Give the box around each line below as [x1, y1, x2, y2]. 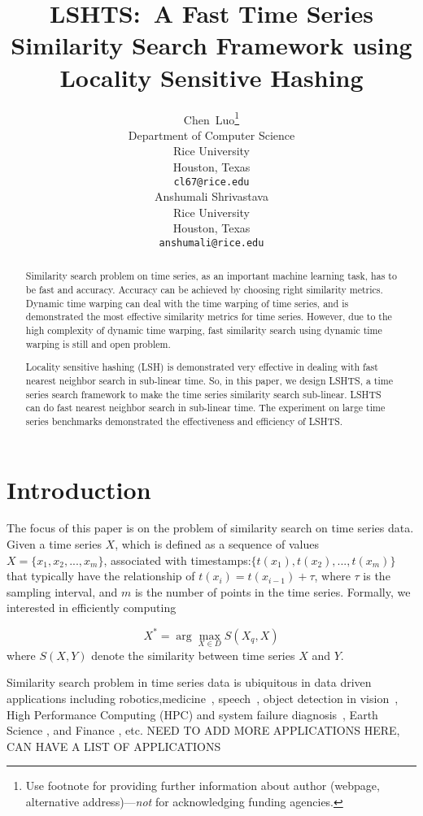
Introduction [7, 472, 151, 506]
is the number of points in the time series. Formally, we [134, 583, 411, 600]
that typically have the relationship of [7, 567, 195, 584]
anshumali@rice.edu [159, 237, 264, 249]
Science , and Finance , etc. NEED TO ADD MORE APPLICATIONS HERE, [7, 722, 400, 739]
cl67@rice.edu [173, 176, 250, 188]
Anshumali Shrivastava [155, 188, 268, 205]
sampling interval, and [7, 583, 118, 600]
